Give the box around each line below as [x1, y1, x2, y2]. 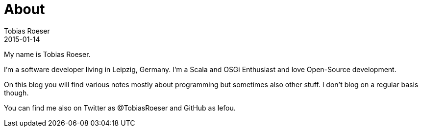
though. [4, 88, 29, 97]
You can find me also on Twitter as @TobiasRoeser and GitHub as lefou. [4, 103, 236, 112]
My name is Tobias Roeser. [4, 50, 91, 58]
